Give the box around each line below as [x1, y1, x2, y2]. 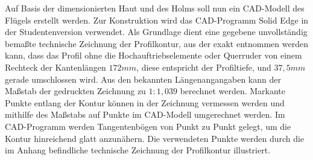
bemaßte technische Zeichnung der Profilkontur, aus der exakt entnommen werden [5, 37, 308, 50]
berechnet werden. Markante [180, 85, 286, 97]
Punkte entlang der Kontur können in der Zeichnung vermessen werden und [5, 96, 285, 109]
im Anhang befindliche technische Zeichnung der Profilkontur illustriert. [5, 144, 271, 156]
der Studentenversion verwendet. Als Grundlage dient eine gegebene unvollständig [5, 25, 308, 38]
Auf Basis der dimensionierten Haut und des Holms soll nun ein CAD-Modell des [5, 2, 305, 14]
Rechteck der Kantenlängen [5, 60, 106, 73]
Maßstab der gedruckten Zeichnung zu [5, 85, 146, 97]
